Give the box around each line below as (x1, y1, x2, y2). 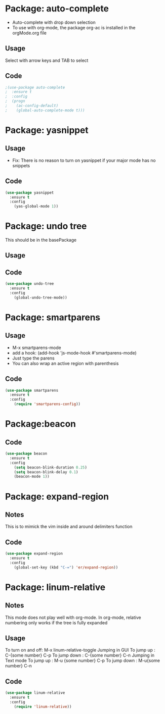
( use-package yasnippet (5, 190, 54, 195)
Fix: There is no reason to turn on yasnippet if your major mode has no (12, 157, 156, 163)
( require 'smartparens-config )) (14, 402, 81, 407)
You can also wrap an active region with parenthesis (12, 360, 119, 366)
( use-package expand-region (5, 551, 63, 556)
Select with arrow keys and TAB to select (5, 57, 88, 63)
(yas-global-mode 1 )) (14, 204, 58, 209)
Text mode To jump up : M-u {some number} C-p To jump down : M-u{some (5, 658, 160, 663)
